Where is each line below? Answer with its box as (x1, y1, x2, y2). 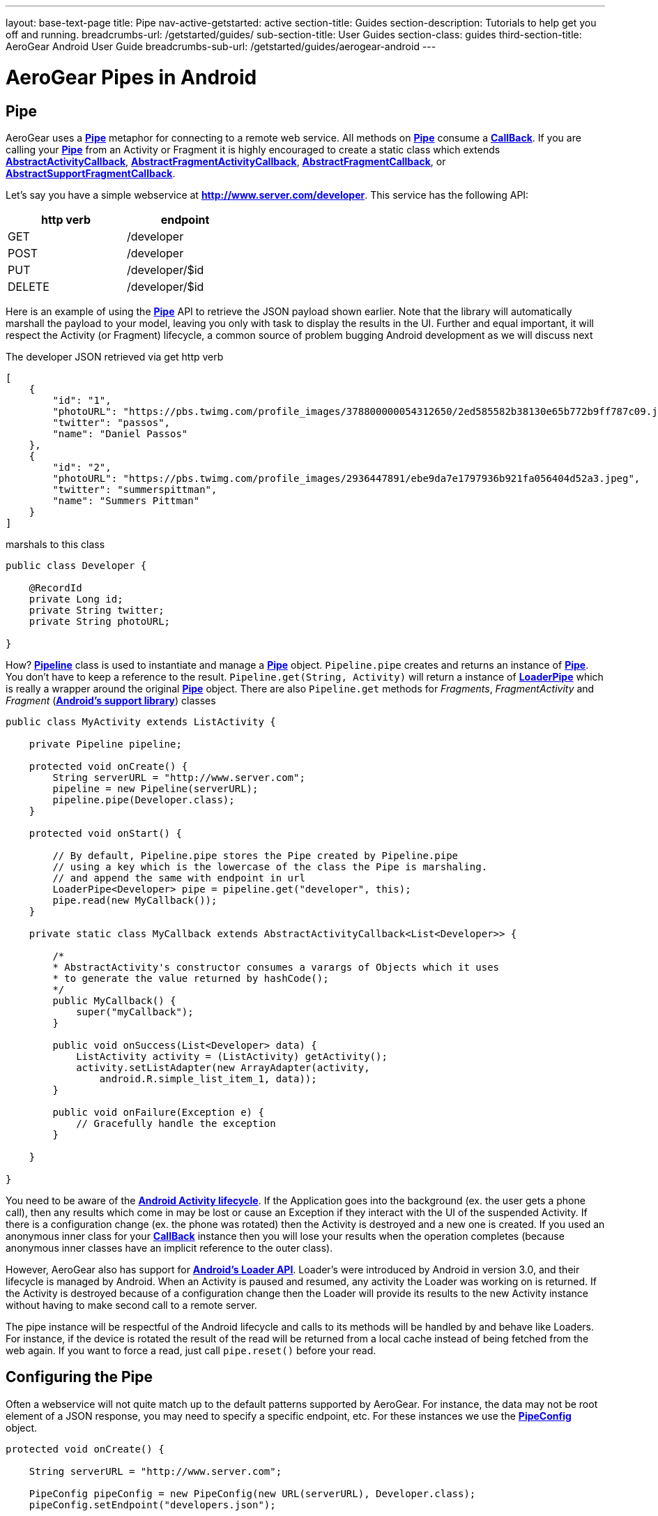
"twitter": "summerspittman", (52, 483, 217, 495)
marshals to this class (6, 538, 105, 550)
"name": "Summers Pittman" (52, 494, 200, 506)
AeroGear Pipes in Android (6, 65, 257, 89)
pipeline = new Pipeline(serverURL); (52, 782, 259, 794)
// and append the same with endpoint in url (52, 872, 305, 884)
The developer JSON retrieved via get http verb (6, 350, 224, 363)
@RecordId (29, 582, 82, 593)
